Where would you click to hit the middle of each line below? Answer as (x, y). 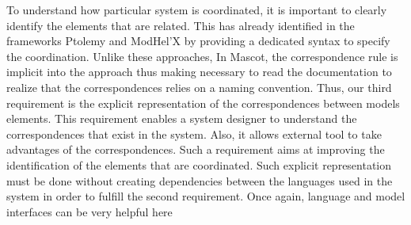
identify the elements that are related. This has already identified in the (181, 25)
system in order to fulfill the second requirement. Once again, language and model (206, 196)
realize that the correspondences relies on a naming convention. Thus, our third (199, 87)
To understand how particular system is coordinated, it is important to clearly (197, 10)
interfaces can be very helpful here (89, 211)
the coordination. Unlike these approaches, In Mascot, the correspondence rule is (202, 56)
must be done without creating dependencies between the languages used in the (200, 180)
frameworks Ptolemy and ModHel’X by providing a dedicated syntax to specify (198, 41)
